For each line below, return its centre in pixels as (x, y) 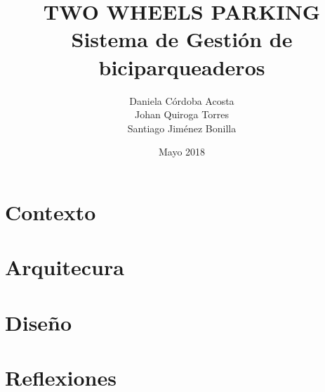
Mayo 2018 (182, 152)
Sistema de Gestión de (182, 39)
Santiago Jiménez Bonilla (182, 128)
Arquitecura (65, 267)
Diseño (39, 322)
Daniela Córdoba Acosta (182, 100)
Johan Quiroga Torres (182, 114)
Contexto (51, 211)
